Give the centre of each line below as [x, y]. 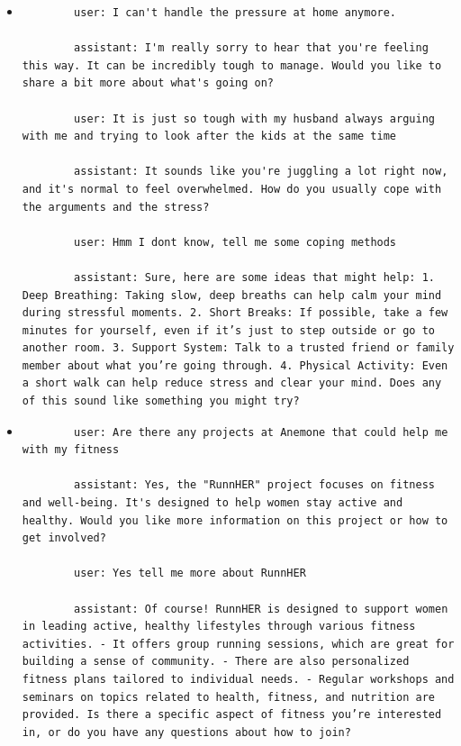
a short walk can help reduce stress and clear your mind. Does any [232, 383]
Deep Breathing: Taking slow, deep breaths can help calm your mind [232, 295]
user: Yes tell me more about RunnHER [190, 573]
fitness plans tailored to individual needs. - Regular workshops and [238, 679]
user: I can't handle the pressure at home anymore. [235, 13]
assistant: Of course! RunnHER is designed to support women [261, 609]
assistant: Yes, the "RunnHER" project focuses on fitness [254, 485]
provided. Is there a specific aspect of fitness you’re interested [232, 715]
